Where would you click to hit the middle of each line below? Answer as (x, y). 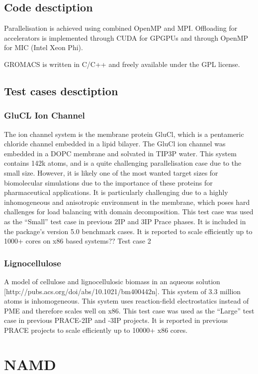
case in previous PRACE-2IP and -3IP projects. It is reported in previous (116, 320)
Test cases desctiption (61, 91)
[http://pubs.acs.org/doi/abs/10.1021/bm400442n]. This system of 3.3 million (123, 291)
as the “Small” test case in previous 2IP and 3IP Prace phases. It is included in (125, 221)
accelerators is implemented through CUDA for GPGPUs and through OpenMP (126, 37)
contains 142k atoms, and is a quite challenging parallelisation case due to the (123, 163)
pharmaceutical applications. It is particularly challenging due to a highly (116, 192)
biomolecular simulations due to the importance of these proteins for (108, 182)
